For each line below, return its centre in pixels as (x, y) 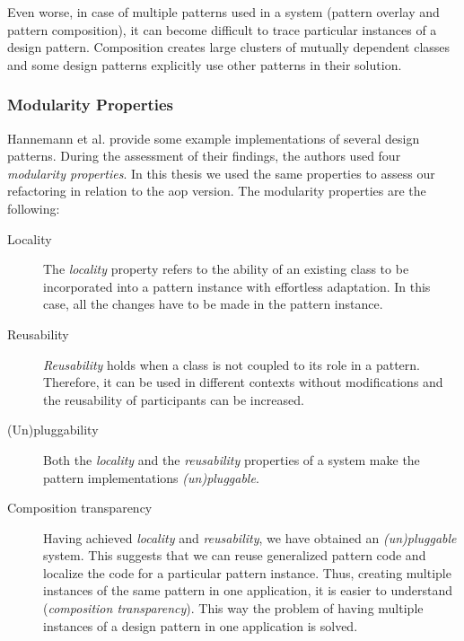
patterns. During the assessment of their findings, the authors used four (204, 156)
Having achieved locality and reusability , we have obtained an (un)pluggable (250, 537)
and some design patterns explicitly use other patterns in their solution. (205, 64)
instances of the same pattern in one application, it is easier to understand (248, 590)
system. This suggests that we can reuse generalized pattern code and (235, 555)
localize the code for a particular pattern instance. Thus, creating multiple (247, 572)
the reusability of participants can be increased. (174, 399)
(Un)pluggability (53, 430)
